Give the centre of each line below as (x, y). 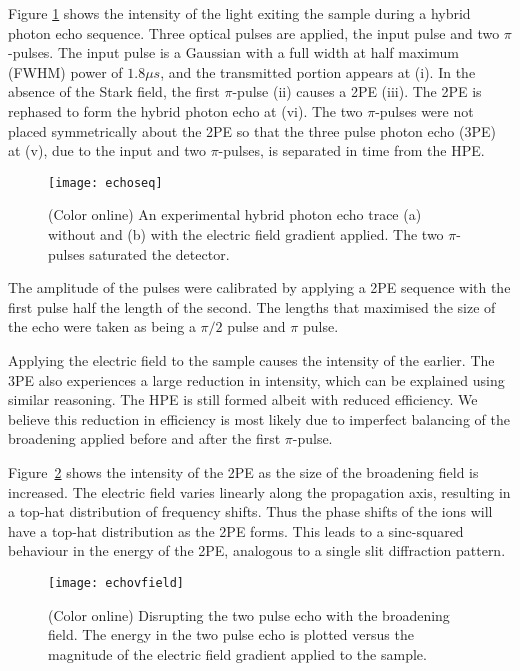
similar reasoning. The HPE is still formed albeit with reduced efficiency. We (243, 399)
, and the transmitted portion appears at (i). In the (318, 71)
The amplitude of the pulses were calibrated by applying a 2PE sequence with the (259, 287)
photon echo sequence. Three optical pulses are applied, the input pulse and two (254, 32)
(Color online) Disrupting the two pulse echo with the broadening (249, 614)
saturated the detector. (159, 253)
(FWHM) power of (65, 71)
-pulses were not (424, 110)
